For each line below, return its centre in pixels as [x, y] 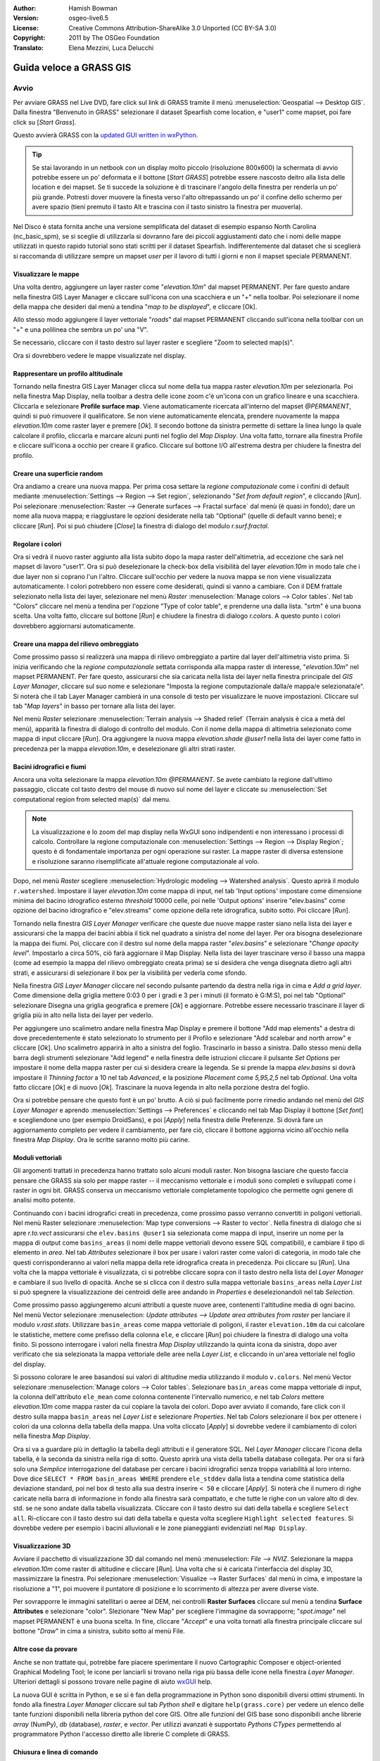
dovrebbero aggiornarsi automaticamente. [74, 626]
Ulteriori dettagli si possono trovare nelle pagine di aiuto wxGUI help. [113, 1682]
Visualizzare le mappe [46, 274]
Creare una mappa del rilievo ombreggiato [76, 644]
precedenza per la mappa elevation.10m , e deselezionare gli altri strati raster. [124, 748]
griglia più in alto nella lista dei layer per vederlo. [83, 1015]
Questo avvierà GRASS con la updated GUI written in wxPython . [106, 135]
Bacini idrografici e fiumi [50, 766]
